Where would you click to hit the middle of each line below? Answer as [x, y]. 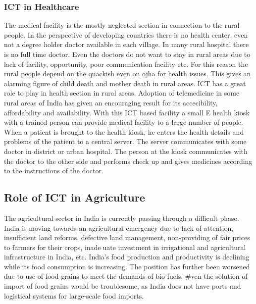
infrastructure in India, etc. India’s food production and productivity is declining [127, 257]
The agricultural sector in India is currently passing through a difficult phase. [122, 218]
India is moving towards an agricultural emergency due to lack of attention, [119, 228]
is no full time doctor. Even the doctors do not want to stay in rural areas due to [127, 54]
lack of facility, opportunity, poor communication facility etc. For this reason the [126, 64]
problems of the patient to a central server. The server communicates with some [125, 141]
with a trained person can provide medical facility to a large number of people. [124, 122]
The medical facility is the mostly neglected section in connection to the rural [122, 25]
